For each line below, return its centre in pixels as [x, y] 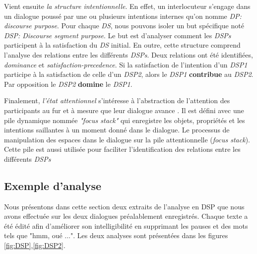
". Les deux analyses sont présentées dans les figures [149, 235]
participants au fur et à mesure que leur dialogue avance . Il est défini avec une [124, 110]
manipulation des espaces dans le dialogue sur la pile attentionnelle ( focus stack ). [127, 139]
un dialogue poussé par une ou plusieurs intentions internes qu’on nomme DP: [123, 16]
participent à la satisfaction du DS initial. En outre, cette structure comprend [122, 45]
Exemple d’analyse [53, 185]
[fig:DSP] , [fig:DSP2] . [35, 245]
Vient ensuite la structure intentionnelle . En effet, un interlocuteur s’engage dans [127, 6]
